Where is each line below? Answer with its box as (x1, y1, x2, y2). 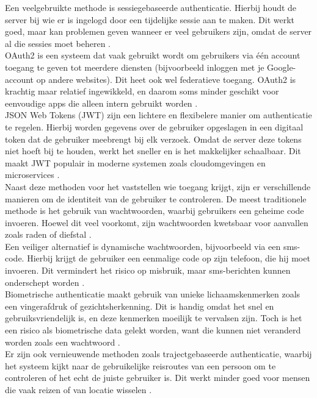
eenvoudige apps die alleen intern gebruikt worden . (5, 96, 198, 109)
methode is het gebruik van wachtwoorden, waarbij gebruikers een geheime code (5, 204, 304, 217)
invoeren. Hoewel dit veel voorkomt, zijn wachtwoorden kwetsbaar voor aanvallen (5, 216, 308, 229)
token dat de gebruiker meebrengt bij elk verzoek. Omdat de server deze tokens (5, 132, 302, 145)
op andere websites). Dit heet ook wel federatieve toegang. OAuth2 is (36, 73, 296, 85)
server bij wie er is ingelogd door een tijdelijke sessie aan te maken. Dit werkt (5, 13, 294, 26)
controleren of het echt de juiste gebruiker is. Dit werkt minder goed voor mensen (5, 371, 310, 384)
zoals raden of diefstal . (5, 228, 92, 241)
